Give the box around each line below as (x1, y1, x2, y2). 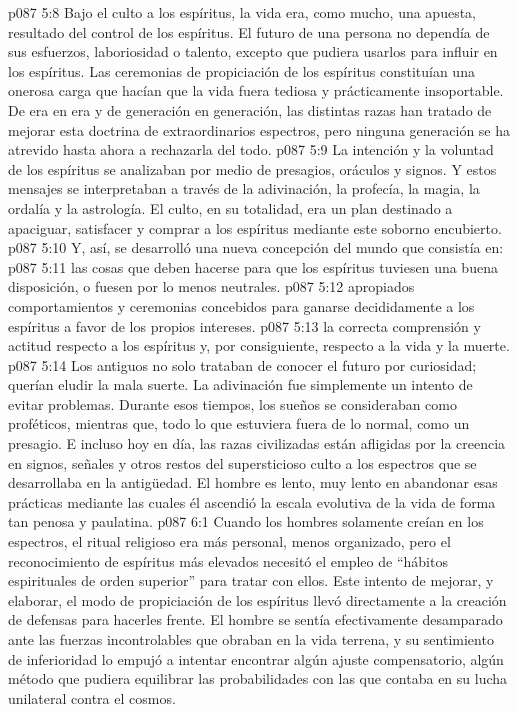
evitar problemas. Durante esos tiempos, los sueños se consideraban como (8, 393, 457, 414)
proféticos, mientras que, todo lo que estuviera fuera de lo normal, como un (8, 413, 470, 434)
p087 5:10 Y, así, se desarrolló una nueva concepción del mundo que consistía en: (8, 237, 504, 258)
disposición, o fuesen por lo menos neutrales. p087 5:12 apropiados (8, 276, 415, 297)
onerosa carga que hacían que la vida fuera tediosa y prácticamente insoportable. (8, 80, 504, 101)
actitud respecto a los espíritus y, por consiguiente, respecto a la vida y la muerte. (8, 335, 510, 356)
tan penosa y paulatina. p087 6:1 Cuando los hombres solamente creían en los (8, 511, 484, 532)
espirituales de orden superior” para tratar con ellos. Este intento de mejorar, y (8, 570, 494, 591)
